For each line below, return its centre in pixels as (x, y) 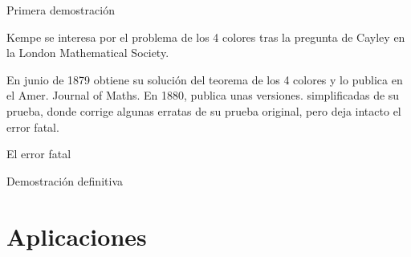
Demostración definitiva (65, 180)
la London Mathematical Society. (88, 53)
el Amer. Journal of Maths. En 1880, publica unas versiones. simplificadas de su (203, 95)
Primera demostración (61, 10)
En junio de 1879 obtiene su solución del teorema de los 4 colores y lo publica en (205, 79)
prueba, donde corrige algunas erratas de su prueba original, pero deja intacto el (204, 110)
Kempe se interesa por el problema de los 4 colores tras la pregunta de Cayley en (206, 37)
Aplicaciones (77, 236)
